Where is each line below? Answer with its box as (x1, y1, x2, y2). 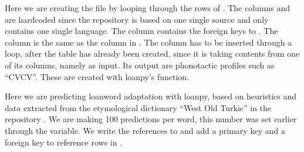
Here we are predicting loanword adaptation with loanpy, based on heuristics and (5, 90, 297, 102)
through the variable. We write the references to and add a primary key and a (5, 124, 285, 136)
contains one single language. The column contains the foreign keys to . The (5, 25, 278, 37)
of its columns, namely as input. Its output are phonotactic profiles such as (5, 58, 275, 71)
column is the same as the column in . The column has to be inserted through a (5, 36, 292, 48)
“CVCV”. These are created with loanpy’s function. (5, 70, 190, 82)
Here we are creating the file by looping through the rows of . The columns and (5, 2, 291, 13)
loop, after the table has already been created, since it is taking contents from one (5, 47, 300, 60)
